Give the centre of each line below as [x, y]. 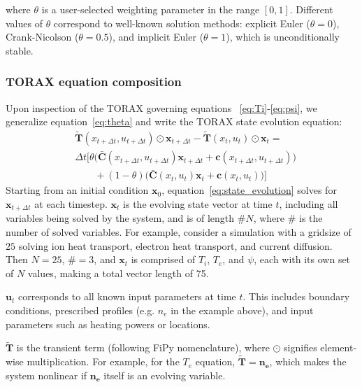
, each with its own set [302, 259]
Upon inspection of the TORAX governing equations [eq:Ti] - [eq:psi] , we [161, 107]
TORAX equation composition [94, 82]
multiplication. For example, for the [103, 361]
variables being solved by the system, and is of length [120, 218]
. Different [311, 9]
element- [339, 347]
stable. [20, 50]
